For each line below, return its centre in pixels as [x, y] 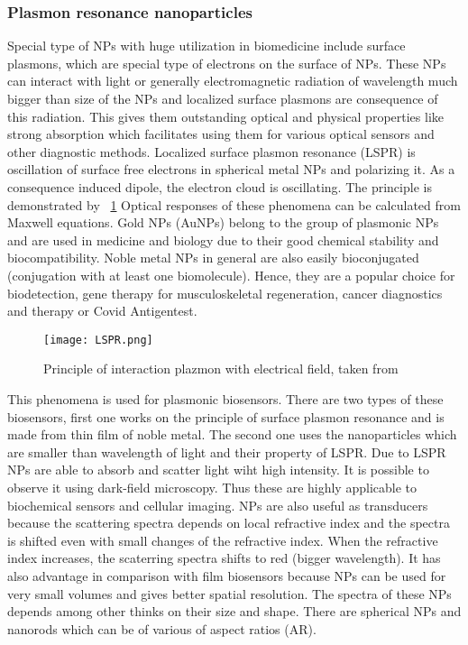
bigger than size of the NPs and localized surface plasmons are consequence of [223, 98]
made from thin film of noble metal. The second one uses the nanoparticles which [232, 434]
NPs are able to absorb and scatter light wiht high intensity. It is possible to [218, 470]
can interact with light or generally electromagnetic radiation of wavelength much [233, 81]
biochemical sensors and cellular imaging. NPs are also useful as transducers [218, 505]
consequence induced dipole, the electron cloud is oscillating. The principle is [220, 186]
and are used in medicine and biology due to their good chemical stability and [223, 240]
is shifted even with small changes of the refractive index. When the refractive [223, 540]
